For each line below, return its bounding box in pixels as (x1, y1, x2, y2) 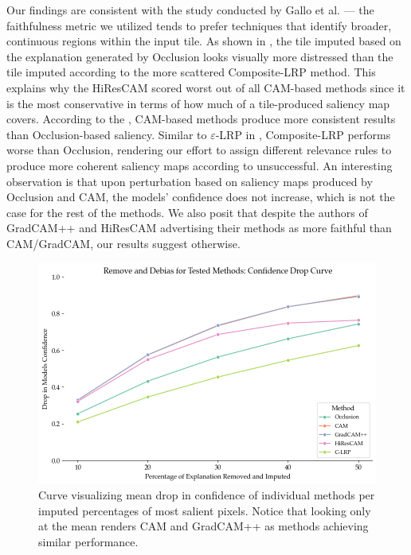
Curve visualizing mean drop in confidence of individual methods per (38, 487, 375, 503)
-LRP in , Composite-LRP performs (215, 126, 391, 142)
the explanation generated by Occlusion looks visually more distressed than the (6, 48, 393, 64)
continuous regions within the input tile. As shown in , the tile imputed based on (6, 33, 401, 49)
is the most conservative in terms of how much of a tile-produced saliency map (6, 95, 390, 111)
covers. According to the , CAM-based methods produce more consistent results (6, 111, 396, 127)
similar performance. (38, 533, 139, 549)
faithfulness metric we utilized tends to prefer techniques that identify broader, (6, 17, 392, 33)
